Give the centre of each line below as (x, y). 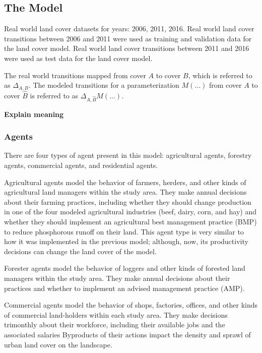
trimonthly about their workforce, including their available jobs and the (115, 325)
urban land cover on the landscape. (58, 344)
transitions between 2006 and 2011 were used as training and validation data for (128, 38)
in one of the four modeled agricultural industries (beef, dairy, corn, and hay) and (130, 212)
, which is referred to (220, 75)
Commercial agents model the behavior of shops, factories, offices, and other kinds (131, 305)
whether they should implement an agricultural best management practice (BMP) (130, 221)
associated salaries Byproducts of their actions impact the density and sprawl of (127, 334)
